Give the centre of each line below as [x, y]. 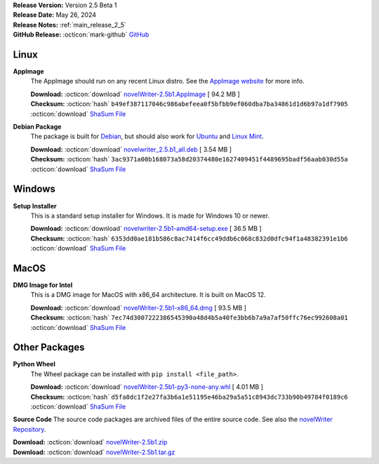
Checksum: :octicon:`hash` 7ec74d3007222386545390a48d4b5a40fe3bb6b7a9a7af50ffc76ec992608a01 [189, 318]
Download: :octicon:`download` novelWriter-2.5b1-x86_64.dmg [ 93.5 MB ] [139, 307]
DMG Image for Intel [43, 285]
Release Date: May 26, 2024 [55, 15]
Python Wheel [34, 364]
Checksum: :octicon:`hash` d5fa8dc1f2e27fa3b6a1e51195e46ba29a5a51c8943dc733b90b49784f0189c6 [189, 397]
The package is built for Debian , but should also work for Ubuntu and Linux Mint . [147, 136]
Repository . [29, 429]
